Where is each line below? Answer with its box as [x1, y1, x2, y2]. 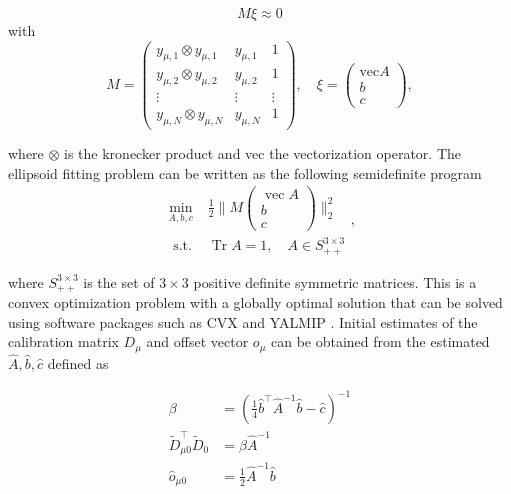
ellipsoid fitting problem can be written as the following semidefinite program [8, 162, 482, 183]
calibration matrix [8, 331, 119, 352]
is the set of [83, 271, 155, 292]
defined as [47, 352, 109, 373]
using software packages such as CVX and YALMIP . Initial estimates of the [8, 311, 478, 332]
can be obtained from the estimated [270, 331, 490, 352]
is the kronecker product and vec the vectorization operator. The [64, 143, 462, 164]
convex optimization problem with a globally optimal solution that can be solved [8, 292, 503, 312]
